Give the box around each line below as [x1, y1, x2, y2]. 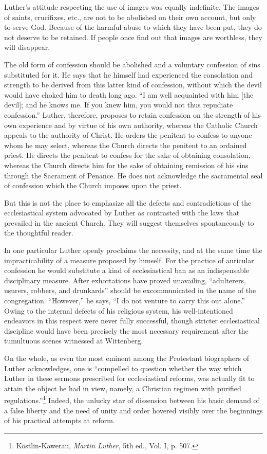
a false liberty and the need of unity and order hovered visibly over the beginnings [4, 405, 263, 415]
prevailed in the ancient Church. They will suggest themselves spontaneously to [4, 217, 254, 228]
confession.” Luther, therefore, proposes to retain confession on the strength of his [4, 109, 261, 120]
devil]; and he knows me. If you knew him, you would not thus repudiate [4, 99, 233, 110]
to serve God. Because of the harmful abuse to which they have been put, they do [4, 22, 262, 32]
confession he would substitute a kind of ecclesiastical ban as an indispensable [4, 265, 250, 276]
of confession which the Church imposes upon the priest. [4, 180, 182, 191]
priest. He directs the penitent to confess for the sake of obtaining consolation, [4, 150, 251, 160]
